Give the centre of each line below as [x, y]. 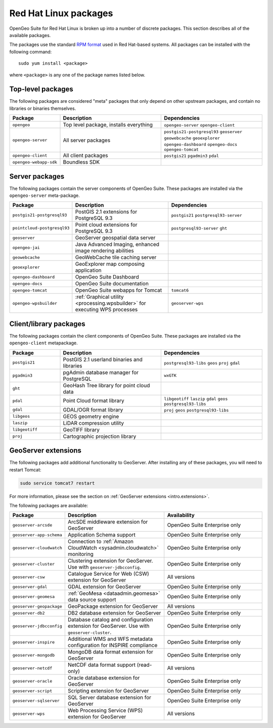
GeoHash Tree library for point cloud [106, 385]
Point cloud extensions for [106, 225]
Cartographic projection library [100, 436]
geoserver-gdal [30, 587]
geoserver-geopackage [37, 606]
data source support [92, 600]
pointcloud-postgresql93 [41, 228]
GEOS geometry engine [91, 416]
